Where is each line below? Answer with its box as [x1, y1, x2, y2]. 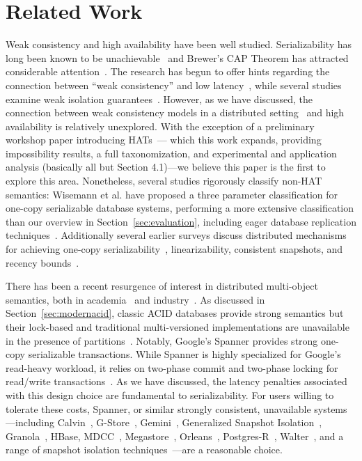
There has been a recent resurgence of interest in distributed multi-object [6, 279, 318, 293]
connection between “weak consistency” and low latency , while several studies [6, 77, 342, 92]
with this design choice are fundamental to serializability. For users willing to [6, 387, 334, 402]
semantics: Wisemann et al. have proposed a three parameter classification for [6, 187, 338, 201]
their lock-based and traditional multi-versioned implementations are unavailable [6, 320, 349, 334]
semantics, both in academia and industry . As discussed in [6, 292, 265, 306]
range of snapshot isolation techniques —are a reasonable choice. [6, 442, 283, 457]
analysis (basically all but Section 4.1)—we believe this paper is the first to [6, 159, 326, 174]
